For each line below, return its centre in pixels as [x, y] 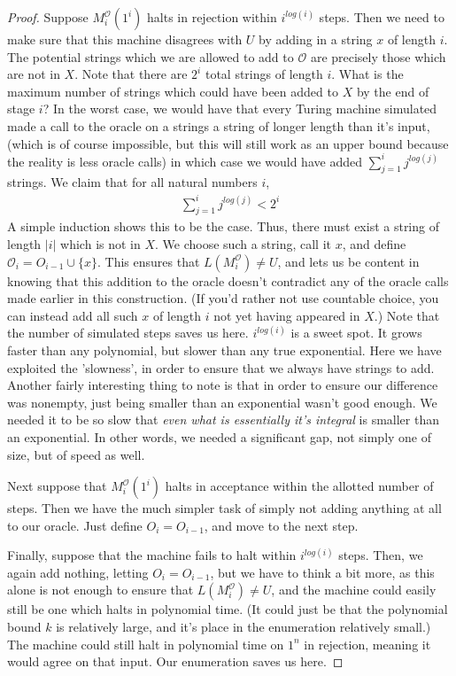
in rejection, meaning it [367, 644]
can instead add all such [73, 315]
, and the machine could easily [354, 590]
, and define [374, 243]
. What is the [367, 74]
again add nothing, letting [78, 572]
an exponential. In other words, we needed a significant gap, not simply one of [220, 436]
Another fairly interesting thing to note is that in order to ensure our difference [223, 385]
